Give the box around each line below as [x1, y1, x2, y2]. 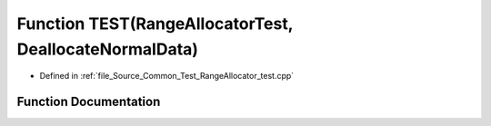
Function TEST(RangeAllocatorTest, [16, 14, 294, 34]
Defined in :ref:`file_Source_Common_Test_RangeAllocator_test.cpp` [39, 71, 295, 82]
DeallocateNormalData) [16, 39, 199, 59]
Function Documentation [16, 94, 161, 110]
